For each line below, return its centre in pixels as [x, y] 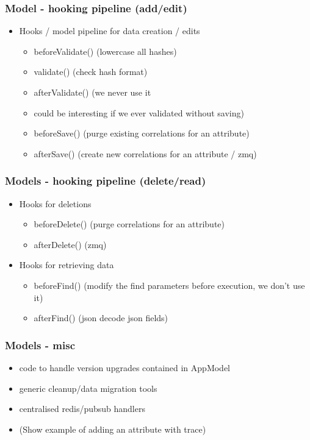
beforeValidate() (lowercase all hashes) [105, 51]
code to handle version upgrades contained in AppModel [125, 367]
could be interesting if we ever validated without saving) [139, 112]
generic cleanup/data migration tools [88, 388]
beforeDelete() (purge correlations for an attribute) [129, 224]
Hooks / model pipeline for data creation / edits [110, 31]
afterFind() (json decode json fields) [101, 318]
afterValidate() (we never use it [92, 92]
